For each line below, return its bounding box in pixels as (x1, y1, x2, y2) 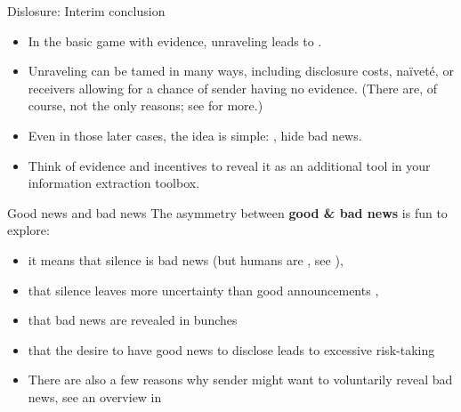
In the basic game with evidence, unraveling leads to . (28, 31, 322, 50)
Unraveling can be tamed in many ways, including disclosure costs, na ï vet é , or (28, 61, 454, 80)
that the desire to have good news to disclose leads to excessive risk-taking (28, 340, 435, 359)
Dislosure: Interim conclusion (7, 2, 166, 20)
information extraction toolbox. (28, 174, 200, 192)
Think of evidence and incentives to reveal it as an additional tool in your (28, 156, 431, 174)
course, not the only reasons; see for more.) (28, 96, 263, 115)
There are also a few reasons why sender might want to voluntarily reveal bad (28, 370, 453, 389)
